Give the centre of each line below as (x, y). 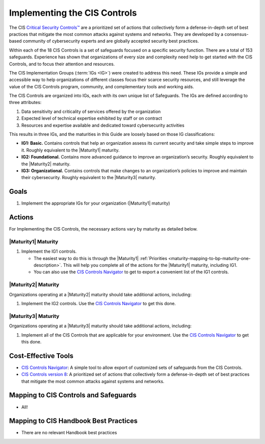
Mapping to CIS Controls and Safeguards (73, 395)
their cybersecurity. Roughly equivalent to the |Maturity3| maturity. (89, 178)
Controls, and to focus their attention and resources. (62, 64)
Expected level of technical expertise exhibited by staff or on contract (92, 118)
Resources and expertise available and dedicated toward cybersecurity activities (103, 125)
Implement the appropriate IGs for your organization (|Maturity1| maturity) (96, 203)
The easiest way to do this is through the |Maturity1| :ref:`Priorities (100, 258)
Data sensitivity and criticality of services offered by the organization (91, 111)
